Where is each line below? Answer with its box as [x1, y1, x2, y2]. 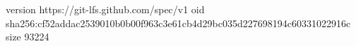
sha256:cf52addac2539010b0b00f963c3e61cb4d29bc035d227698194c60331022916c [6, 15, 351, 30]
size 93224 [6, 29, 49, 44]
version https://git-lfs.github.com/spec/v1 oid [6, 2, 205, 16]
